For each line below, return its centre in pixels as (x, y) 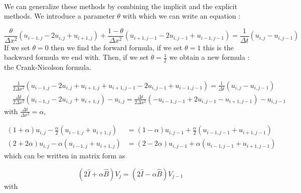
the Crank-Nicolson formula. (48, 67)
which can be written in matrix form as (65, 156)
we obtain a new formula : (209, 57)
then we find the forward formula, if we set (117, 47)
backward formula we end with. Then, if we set (76, 57)
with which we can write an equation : (182, 16)
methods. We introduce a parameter (59, 16)
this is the (218, 47)
